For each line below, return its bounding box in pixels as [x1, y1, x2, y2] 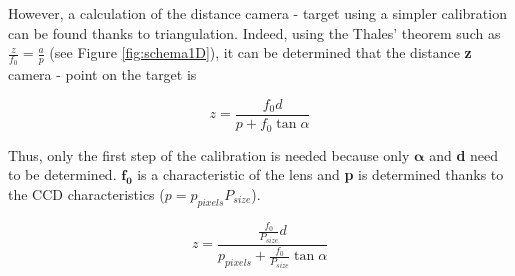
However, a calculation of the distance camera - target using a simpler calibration [8, 3, 507, 23]
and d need [429, 144, 499, 165]
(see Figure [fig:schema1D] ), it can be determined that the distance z [49, 42, 472, 63]
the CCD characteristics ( [8, 183, 165, 204]
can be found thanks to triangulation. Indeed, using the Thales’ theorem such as [8, 22, 501, 43]
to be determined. [8, 164, 117, 185]
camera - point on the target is [8, 64, 197, 85]
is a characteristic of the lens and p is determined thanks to [137, 164, 504, 185]
